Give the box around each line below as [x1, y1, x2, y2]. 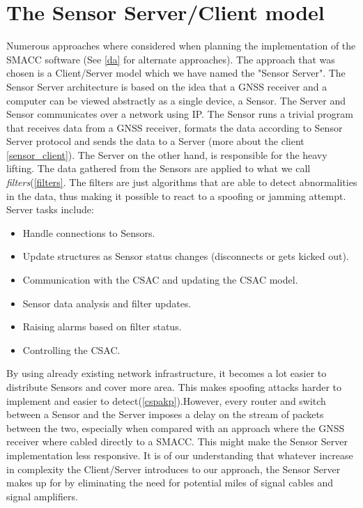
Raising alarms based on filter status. [22, 319, 182, 334]
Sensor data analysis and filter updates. [22, 295, 192, 310]
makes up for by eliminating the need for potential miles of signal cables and [6, 475, 333, 490]
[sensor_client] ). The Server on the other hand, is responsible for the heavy [6, 147, 327, 162]
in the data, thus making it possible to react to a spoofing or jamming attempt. [6, 188, 346, 203]
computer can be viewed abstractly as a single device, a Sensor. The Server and [6, 93, 346, 107]
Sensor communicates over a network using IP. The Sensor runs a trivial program [6, 107, 353, 121]
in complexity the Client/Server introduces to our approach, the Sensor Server [6, 461, 341, 476]
